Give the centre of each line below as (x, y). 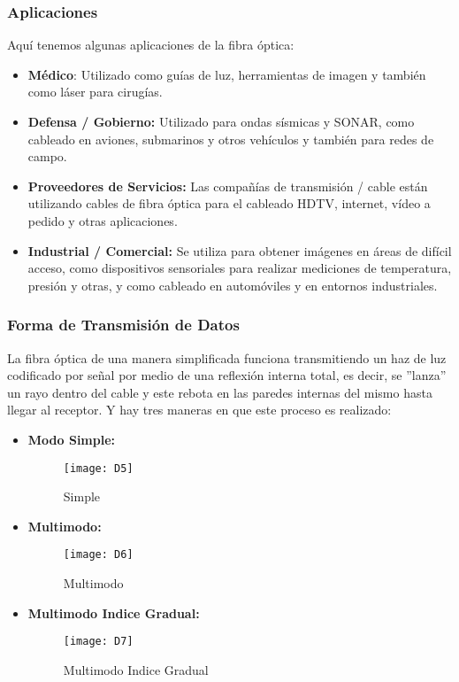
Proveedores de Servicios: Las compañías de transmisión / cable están (228, 186)
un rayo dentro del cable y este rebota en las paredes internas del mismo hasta (220, 392)
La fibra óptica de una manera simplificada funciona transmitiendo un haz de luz (227, 357)
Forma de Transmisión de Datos (123, 325)
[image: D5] (98, 468)
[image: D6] (98, 555)
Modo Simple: (72, 439)
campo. (47, 156)
